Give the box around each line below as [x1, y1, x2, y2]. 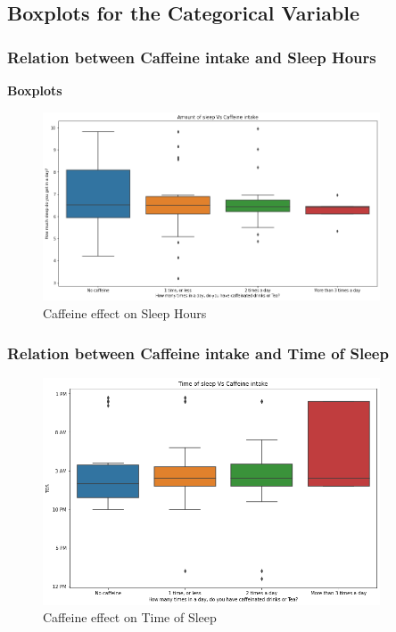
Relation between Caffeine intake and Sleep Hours [7, 45, 376, 68]
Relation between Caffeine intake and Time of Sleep [7, 341, 389, 364]
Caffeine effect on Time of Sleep [43, 608, 217, 627]
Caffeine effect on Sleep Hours [43, 304, 207, 322]
